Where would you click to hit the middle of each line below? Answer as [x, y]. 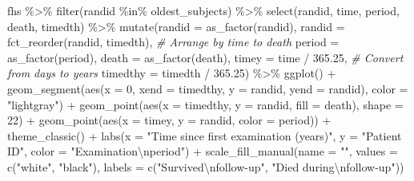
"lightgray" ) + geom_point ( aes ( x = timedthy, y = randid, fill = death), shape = [205, 104]
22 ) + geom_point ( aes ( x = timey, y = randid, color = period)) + [169, 120]
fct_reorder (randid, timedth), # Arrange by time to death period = [173, 42]
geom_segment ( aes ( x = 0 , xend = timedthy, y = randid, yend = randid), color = [208, 88]
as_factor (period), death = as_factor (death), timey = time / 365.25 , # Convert [205, 57]
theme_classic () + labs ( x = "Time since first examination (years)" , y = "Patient [205, 135]
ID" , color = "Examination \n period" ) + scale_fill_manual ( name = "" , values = [203, 151]
